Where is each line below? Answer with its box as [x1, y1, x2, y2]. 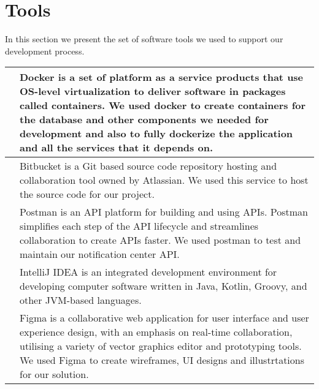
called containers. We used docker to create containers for [20, 98, 306, 113]
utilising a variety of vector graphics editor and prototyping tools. [20, 339, 302, 353]
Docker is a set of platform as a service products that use [20, 70, 304, 85]
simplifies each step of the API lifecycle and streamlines [20, 219, 259, 233]
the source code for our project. [20, 187, 155, 202]
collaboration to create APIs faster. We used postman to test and [20, 233, 301, 247]
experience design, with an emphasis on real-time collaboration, [20, 325, 293, 339]
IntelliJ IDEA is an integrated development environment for [20, 265, 277, 279]
